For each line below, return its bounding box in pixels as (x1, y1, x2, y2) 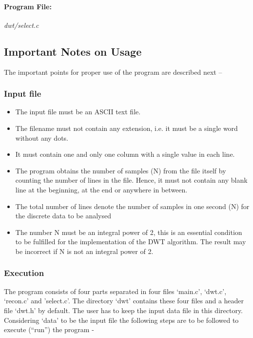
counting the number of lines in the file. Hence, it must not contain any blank (15, 175, 248, 185)
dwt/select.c (4, 20, 39, 30)
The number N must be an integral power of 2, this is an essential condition (15, 227, 242, 237)
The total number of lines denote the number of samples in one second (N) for (15, 201, 250, 211)
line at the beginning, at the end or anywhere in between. (15, 184, 188, 194)
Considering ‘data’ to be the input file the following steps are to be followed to (4, 315, 239, 325)
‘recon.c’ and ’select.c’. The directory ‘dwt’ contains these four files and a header (4, 296, 244, 306)
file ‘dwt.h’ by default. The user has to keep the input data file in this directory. (4, 305, 243, 315)
